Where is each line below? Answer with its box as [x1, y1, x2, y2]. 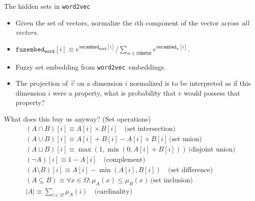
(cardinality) [94, 188, 133, 195]
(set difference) [168, 166, 213, 174]
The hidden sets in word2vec [4, 1, 90, 11]
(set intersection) [124, 125, 175, 132]
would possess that [183, 87, 240, 98]
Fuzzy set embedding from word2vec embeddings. [15, 61, 166, 72]
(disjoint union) [188, 146, 235, 153]
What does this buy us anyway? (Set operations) [4, 114, 151, 124]
